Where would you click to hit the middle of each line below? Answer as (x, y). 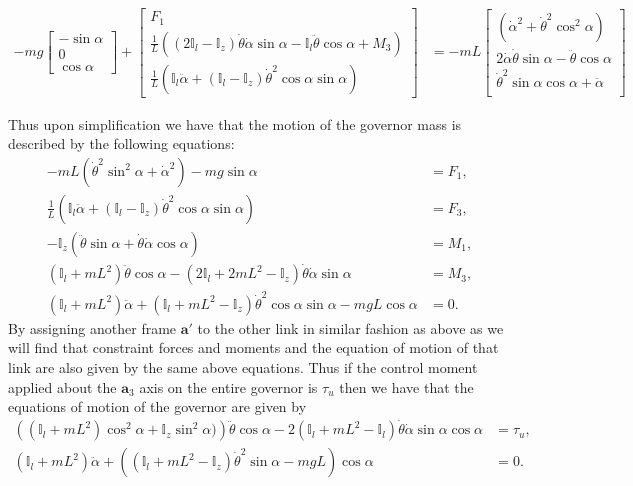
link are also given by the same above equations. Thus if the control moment (243, 367)
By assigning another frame (92, 327)
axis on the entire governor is (228, 386)
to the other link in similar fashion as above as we (350, 327)
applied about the (62, 386)
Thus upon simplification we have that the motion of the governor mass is (235, 123)
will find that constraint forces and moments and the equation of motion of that (253, 347)
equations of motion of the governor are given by (157, 406)
